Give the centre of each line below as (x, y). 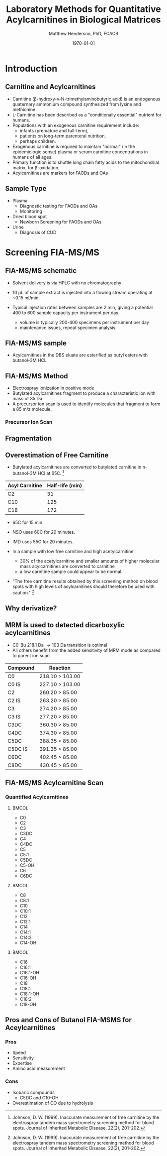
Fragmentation (29, 438)
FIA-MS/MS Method (37, 376)
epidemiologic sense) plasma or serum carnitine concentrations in (80, 152)
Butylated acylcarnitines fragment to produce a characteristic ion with (84, 393)
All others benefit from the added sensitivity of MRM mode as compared (86, 650)
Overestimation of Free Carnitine (57, 455)
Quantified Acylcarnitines (37, 797)
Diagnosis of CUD (38, 232)
